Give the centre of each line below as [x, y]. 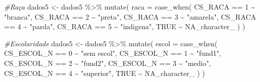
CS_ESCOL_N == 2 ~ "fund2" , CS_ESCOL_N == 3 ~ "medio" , [108, 63]
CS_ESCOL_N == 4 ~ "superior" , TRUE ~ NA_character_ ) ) [105, 73]
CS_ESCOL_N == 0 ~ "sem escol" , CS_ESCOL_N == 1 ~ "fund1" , [113, 53]
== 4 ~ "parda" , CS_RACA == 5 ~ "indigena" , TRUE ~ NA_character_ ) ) [125, 26]
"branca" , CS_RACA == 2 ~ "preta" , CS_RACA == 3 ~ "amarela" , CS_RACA [130, 16]
